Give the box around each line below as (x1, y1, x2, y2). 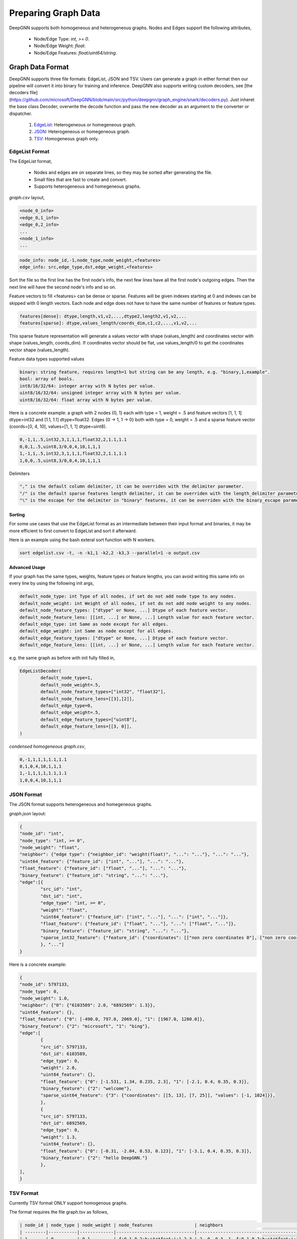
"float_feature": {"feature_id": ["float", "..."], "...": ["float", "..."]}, (40, 921, 237, 927)
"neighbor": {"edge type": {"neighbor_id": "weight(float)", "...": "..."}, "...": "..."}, (19, 851, 249, 857)
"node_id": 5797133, (19, 982, 69, 987)
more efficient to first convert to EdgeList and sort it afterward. (9, 528, 137, 534)
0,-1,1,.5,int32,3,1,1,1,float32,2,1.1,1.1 (19, 437, 127, 443)
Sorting (9, 511, 25, 517)
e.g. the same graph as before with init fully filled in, (9, 655, 115, 661)
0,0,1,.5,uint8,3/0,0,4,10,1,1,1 (19, 444, 101, 450)
